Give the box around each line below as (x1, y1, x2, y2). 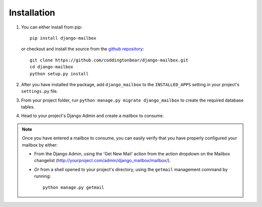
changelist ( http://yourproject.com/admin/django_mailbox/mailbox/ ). (34, 158, 171, 163)
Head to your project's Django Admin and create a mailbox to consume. (21, 113, 164, 118)
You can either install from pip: (21, 24, 82, 30)
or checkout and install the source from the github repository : (21, 46, 144, 52)
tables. (21, 104, 35, 110)
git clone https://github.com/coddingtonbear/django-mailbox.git (30, 57, 189, 63)
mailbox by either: (22, 142, 58, 148)
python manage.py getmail (43, 184, 104, 190)
